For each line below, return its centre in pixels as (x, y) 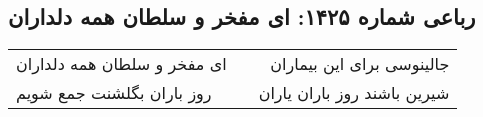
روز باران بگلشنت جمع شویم (114, 93)
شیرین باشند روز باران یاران (354, 93)
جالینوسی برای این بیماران (360, 64)
